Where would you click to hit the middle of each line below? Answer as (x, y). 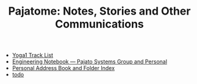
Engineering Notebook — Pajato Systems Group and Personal (90, 61)
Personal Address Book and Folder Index (63, 68)
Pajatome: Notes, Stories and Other (99, 11)
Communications (99, 24)
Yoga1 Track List (33, 55)
